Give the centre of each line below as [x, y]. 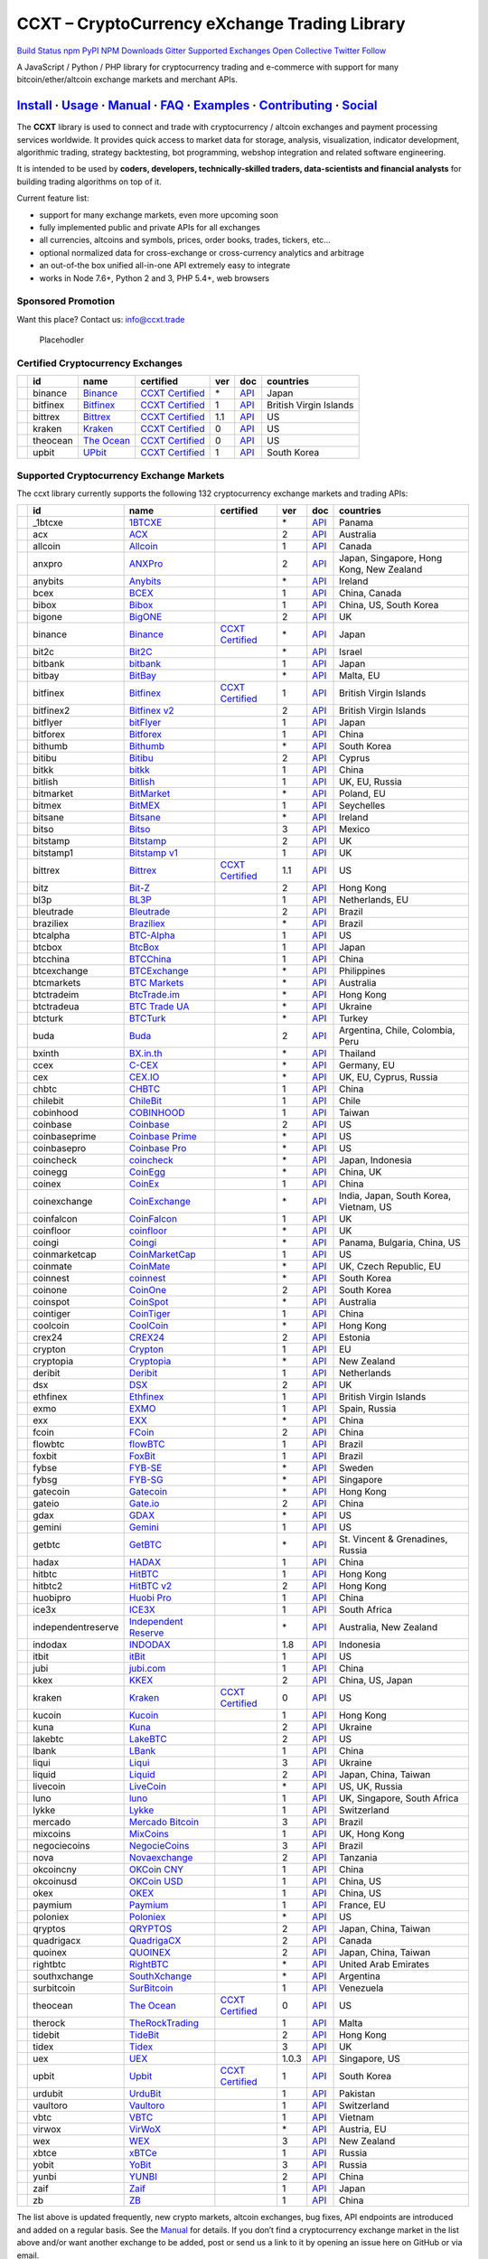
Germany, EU [367, 1065]
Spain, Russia [368, 1409]
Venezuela [361, 1988]
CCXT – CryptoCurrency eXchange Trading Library [211, 23]
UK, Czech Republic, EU [390, 1267]
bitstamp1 [53, 853]
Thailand [357, 1054]
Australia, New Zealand [389, 1627]
